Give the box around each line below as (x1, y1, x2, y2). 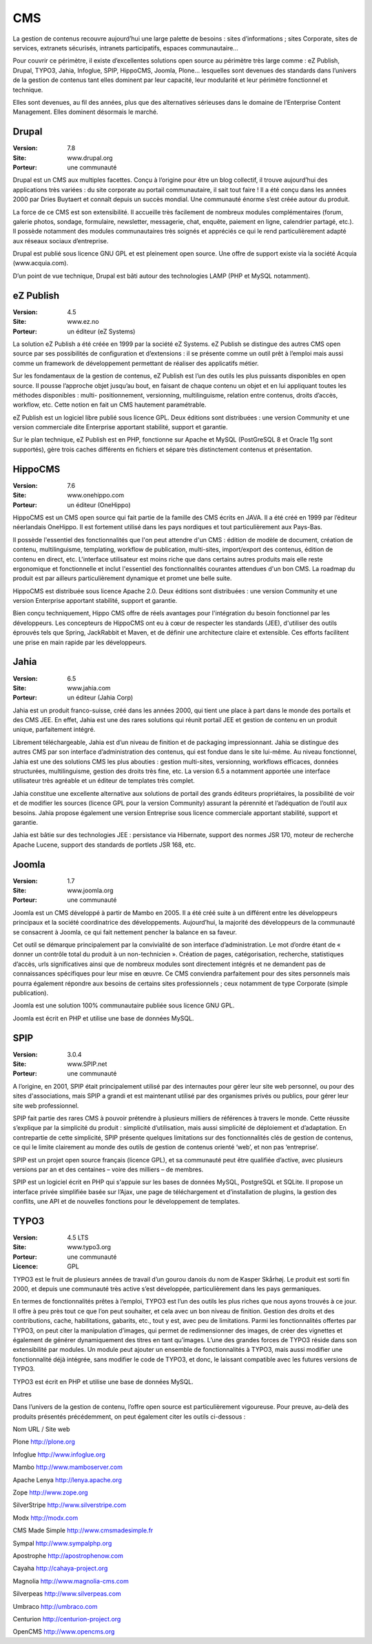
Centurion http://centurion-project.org (12, 1614, 121, 1623)
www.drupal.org (67, 154, 113, 162)
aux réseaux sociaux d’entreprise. (12, 236, 109, 245)
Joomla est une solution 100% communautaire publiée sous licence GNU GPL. (12, 1001, 235, 1009)
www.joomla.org (67, 886, 114, 895)
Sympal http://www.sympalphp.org (12, 1539, 112, 1547)
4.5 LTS (67, 1233, 89, 1242)
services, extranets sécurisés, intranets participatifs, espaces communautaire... (12, 43, 239, 52)
